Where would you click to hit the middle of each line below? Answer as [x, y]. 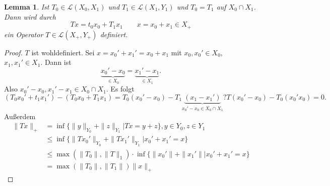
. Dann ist [56, 62]
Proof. [13, 52]
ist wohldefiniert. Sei [63, 52]
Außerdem [20, 116]
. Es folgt [120, 89]
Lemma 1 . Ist [27, 7]
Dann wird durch [30, 16]
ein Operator [24, 34]
